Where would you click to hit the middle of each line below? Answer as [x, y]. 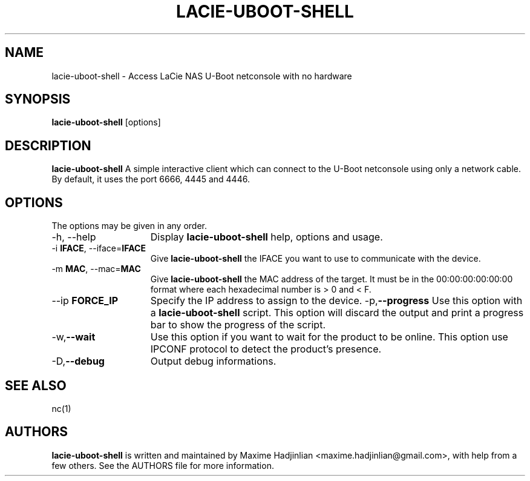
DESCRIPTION [48, 145]
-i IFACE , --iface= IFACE [99, 248]
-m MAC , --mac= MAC [96, 269]
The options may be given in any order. [129, 226]
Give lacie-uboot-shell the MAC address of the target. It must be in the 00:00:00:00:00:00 [332, 279]
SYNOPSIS [38, 99]
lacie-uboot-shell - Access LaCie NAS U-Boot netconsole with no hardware [202, 76]
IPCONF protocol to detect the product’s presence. [266, 349]
